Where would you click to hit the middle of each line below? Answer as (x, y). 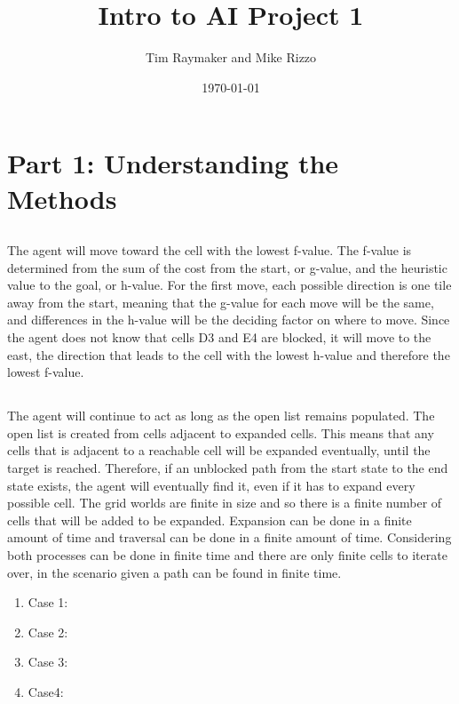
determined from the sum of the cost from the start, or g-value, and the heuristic (227, 267)
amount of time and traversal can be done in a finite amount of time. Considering (229, 537)
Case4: (46, 691)
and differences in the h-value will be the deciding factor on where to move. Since (229, 320)
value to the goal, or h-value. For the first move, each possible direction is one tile (229, 285)
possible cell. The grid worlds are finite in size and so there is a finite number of (225, 503)
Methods (62, 198)
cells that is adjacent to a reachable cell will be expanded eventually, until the (219, 450)
